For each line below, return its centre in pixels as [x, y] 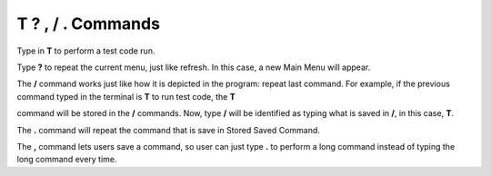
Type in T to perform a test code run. [86, 51]
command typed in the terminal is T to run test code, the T [126, 96]
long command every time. [67, 160]
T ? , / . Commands [89, 24]
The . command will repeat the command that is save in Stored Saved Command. [168, 130]
